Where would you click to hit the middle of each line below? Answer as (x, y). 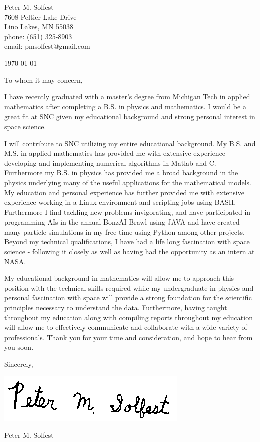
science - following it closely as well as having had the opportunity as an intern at (129, 251)
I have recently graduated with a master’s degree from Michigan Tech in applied (127, 97)
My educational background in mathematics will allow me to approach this (119, 278)
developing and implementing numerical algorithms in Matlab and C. (110, 162)
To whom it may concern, (43, 80)
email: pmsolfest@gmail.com (47, 46)
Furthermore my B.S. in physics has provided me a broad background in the (121, 173)
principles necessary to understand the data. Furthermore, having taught (116, 308)
